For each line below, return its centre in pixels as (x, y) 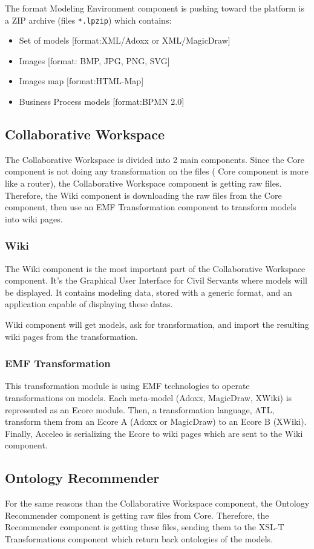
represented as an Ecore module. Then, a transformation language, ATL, (140, 409)
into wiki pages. (34, 218)
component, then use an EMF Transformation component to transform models (151, 207)
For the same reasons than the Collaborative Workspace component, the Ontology (157, 503)
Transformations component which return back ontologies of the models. (139, 538)
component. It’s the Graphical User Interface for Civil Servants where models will (156, 280)
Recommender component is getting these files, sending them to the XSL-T (145, 527)
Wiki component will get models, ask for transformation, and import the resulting (157, 324)
